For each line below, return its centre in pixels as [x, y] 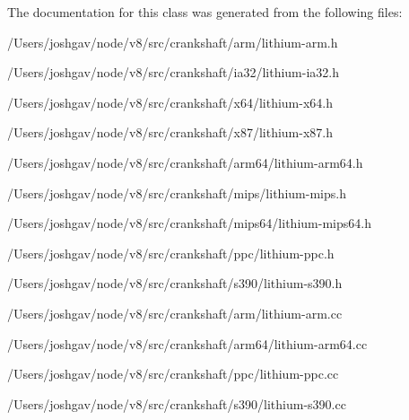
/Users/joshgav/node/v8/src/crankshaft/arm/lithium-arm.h [173, 42]
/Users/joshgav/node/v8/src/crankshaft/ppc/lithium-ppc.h [171, 253]
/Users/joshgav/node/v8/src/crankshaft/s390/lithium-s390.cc [177, 403]
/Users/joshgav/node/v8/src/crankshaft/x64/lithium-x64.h [170, 102]
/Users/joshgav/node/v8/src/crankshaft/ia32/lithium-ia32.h [173, 72]
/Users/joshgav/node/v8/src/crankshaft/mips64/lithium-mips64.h [189, 223]
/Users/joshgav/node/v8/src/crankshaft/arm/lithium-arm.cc [175, 313]
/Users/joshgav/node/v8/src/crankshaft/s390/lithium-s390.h [175, 283]
